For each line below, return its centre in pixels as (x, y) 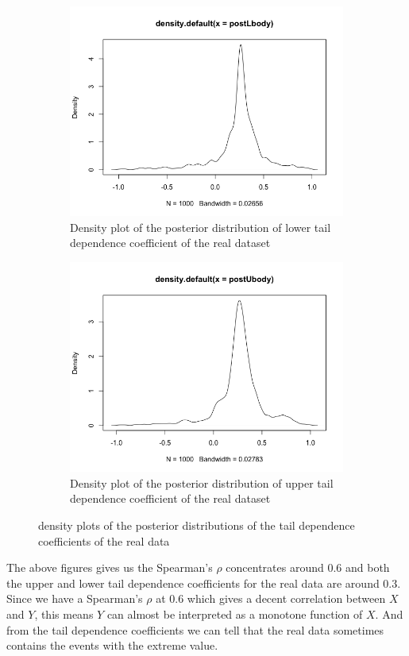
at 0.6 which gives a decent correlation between (271, 598)
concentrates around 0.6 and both (308, 567)
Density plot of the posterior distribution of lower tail (201, 227)
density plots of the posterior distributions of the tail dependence (197, 525)
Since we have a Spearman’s (75, 598)
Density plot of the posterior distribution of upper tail (202, 482)
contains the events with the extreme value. (112, 645)
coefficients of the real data (104, 540)
